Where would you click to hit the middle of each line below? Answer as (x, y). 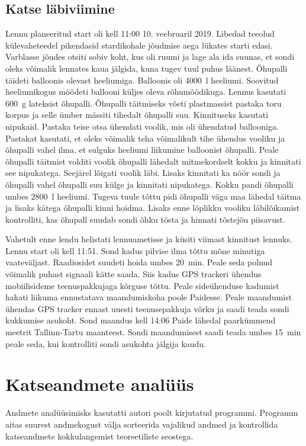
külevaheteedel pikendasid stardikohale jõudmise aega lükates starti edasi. (139, 45)
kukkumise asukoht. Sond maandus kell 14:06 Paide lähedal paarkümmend (141, 320)
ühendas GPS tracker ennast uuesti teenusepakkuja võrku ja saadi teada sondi (147, 308)
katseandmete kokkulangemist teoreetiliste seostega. (99, 436)
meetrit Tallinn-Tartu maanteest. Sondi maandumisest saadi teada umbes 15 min (153, 332)
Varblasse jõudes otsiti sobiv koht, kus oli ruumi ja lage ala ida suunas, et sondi (150, 57)
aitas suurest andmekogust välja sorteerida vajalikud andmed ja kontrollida (142, 424)
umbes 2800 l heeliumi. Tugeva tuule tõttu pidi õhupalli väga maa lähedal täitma (153, 196)
